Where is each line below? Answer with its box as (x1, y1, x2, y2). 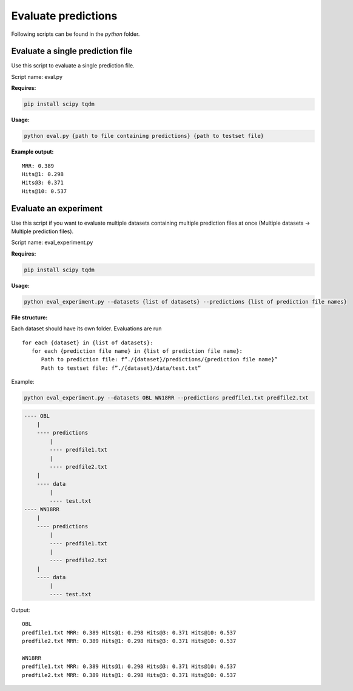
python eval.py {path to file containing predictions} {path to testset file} (24, 132, 264, 140)
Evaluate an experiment (11, 203, 103, 214)
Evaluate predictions (11, 9, 118, 22)
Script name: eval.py (11, 73, 63, 80)
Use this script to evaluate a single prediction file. (11, 62, 135, 69)
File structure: (11, 313, 48, 321)
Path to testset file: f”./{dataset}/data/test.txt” (41, 364, 201, 372)
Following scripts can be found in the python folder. (11, 30, 140, 38)
